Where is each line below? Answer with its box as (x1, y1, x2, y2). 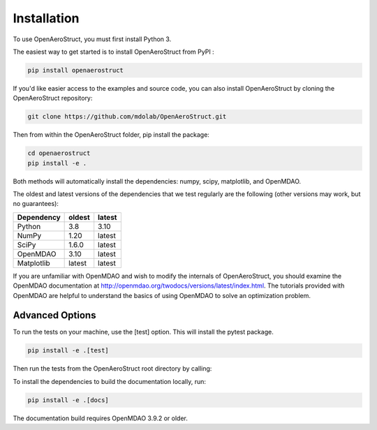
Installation (13, 10, 80, 26)
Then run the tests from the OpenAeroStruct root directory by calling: (13, 364, 212, 373)
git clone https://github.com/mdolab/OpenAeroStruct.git (27, 112, 227, 121)
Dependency (17, 212, 61, 222)
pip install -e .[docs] (27, 396, 110, 404)
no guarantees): (13, 200, 59, 208)
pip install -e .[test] (27, 346, 110, 355)
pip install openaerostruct (27, 66, 124, 74)
